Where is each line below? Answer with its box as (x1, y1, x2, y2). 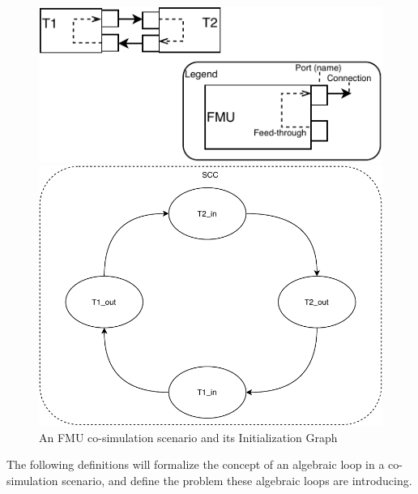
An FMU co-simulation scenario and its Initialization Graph (39, 428, 338, 445)
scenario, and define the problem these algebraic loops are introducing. (62, 471, 412, 488)
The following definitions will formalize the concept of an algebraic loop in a (6, 456, 385, 473)
